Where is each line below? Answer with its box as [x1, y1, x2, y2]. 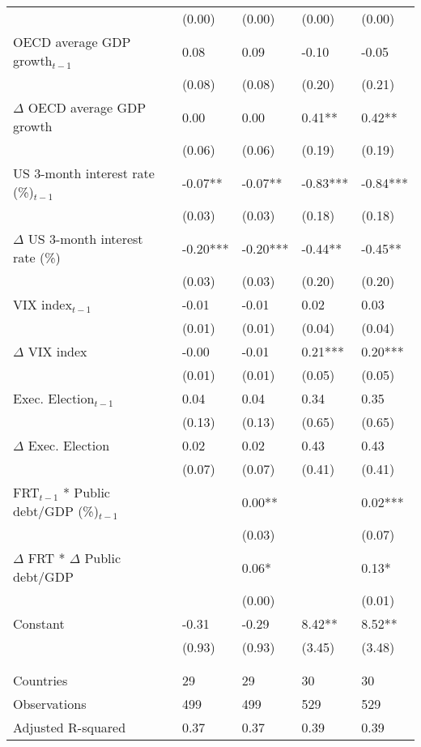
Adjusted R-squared [13, 718, 126, 736]
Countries [13, 671, 68, 689]
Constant [13, 614, 65, 633]
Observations [13, 694, 87, 713]
